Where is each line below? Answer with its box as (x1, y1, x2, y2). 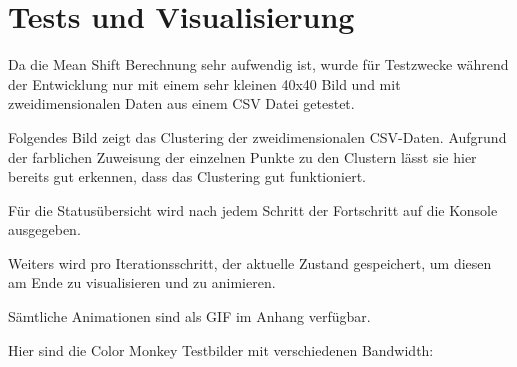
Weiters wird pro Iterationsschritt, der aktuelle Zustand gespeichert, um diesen (8, 252, 492, 273)
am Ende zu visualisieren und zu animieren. (8, 272, 276, 293)
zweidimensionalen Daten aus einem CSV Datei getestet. (8, 93, 355, 114)
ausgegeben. (8, 219, 81, 240)
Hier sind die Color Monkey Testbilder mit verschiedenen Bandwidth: (8, 339, 434, 360)
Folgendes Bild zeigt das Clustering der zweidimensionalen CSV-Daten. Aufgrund (8, 126, 507, 147)
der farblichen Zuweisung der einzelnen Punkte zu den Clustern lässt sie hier (8, 146, 477, 167)
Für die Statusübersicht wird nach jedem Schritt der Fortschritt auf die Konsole (8, 199, 498, 220)
